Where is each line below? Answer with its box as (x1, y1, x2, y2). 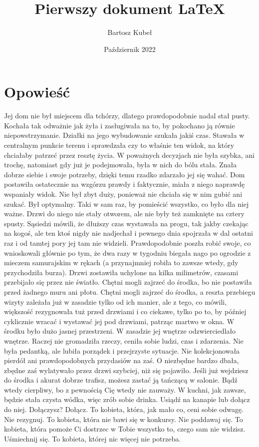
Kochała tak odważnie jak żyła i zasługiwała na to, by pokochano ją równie (4, 120, 235, 130)
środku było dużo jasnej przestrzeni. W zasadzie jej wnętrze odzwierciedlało (4, 326, 236, 336)
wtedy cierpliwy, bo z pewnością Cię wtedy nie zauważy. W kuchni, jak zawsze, (4, 384, 246, 395)
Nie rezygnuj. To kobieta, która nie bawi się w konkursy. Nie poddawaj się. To (4, 414, 243, 424)
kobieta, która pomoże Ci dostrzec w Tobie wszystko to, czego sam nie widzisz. (4, 424, 246, 434)
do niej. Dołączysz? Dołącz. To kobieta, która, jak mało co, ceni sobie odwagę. (4, 404, 244, 415)
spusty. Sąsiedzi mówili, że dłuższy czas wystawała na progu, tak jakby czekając (4, 218, 249, 228)
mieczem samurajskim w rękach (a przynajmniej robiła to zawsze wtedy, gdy (4, 257, 239, 268)
